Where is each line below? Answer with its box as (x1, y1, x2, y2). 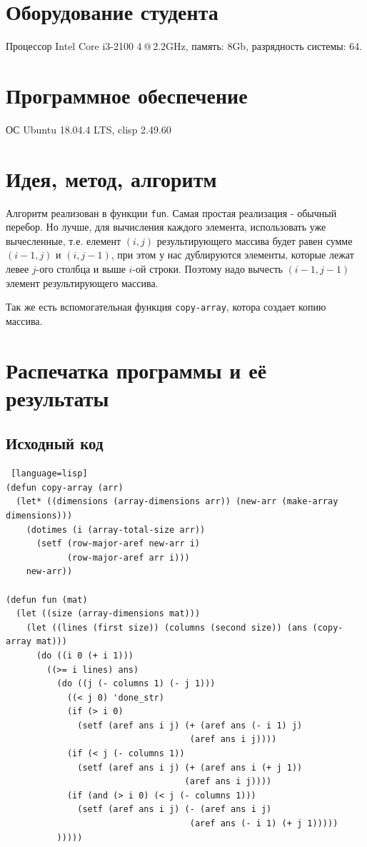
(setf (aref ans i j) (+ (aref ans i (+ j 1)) (77, 762, 303, 773)
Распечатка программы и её (6, 355, 267, 384)
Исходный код (6, 432, 104, 454)
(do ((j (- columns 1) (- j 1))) (56, 678, 216, 689)
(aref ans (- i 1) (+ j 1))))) (189, 818, 338, 829)
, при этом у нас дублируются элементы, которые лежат (111, 247, 354, 262)
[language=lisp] (11, 468, 88, 479)
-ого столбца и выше (36, 261, 126, 276)
